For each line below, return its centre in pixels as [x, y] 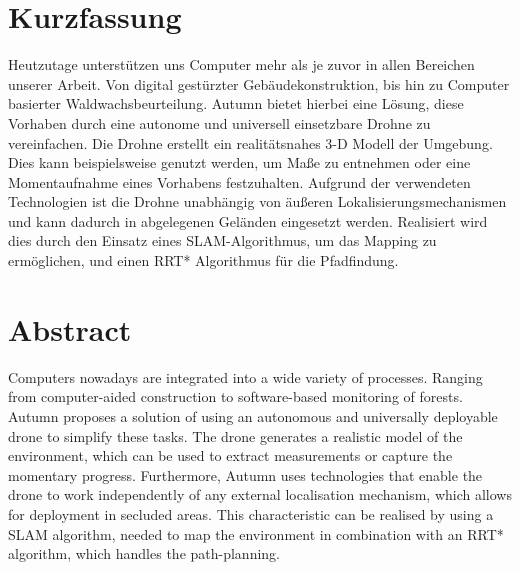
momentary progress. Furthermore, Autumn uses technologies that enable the [245, 474]
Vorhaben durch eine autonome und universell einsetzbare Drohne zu [219, 122]
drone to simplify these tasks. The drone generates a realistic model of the [235, 435]
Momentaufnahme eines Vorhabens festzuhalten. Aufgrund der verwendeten [239, 181]
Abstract [70, 328]
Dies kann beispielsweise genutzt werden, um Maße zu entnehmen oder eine [239, 162]
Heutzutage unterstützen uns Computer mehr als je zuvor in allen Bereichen [241, 64]
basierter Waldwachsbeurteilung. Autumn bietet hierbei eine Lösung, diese [236, 103]
